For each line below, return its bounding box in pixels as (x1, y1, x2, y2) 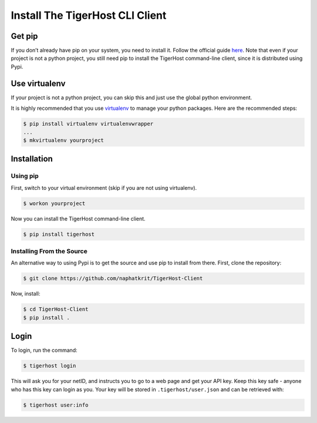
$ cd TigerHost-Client (23, 306, 89, 313)
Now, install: (11, 290, 41, 297)
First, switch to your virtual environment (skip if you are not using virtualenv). (11, 184, 197, 191)
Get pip (11, 31, 38, 41)
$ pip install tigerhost (23, 231, 95, 237)
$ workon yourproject (23, 200, 86, 207)
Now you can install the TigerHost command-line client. (11, 215, 146, 222)
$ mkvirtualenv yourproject (23, 137, 104, 143)
